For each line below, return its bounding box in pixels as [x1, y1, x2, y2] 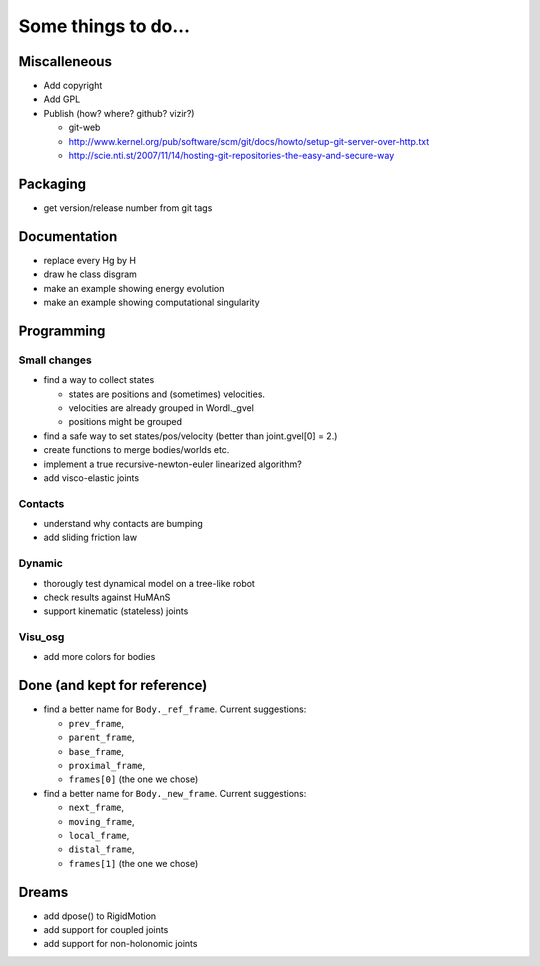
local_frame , [68, 829, 130, 841]
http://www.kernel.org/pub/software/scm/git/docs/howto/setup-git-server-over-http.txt [68, 135, 430, 147]
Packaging [18, 175, 87, 192]
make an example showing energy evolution [43, 282, 225, 294]
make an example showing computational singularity [43, 296, 260, 308]
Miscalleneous [18, 53, 112, 70]
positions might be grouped [68, 416, 183, 428]
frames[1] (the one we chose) [68, 857, 199, 869]
